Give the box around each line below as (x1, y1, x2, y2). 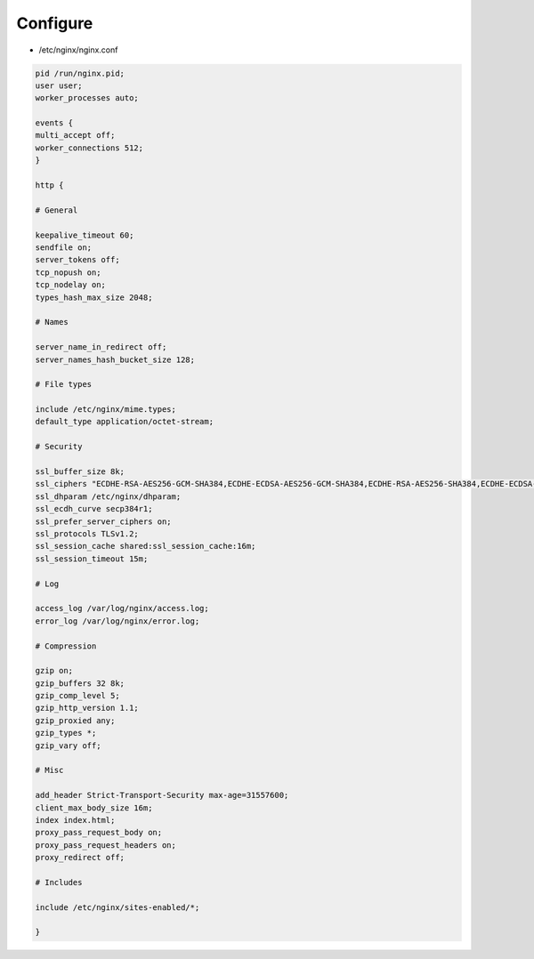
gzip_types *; (35, 728, 97, 738)
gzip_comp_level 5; (35, 690, 120, 701)
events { (35, 118, 74, 128)
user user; (35, 80, 83, 91)
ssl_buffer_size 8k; (35, 467, 125, 477)
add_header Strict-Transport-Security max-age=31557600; (35, 790, 289, 801)
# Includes (35, 877, 83, 887)
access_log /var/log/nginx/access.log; (35, 603, 209, 614)
